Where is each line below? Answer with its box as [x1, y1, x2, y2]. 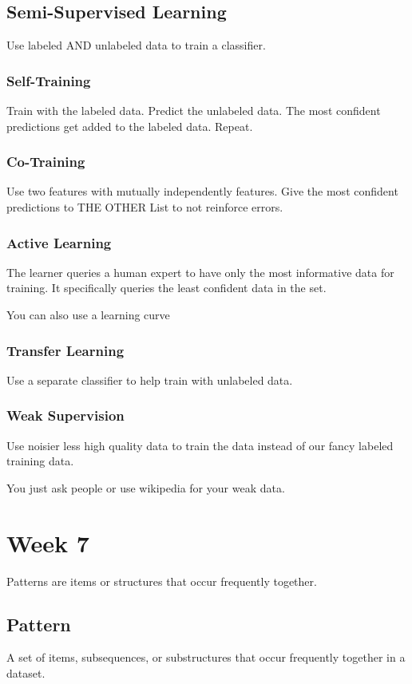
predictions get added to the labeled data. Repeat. [6, 117, 253, 134]
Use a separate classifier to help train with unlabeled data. [6, 371, 293, 388]
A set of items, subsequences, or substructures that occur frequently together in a [6, 649, 406, 666]
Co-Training [6, 152, 85, 172]
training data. [6, 453, 74, 469]
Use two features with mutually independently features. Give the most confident [6, 183, 398, 200]
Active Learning [6, 232, 112, 252]
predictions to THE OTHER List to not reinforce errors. [6, 199, 283, 215]
